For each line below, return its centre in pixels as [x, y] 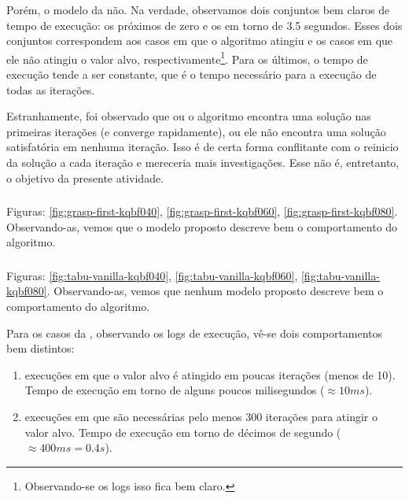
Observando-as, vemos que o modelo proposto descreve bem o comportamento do [202, 226]
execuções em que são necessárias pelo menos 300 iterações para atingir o [201, 416]
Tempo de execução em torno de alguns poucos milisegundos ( [175, 390]
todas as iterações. [51, 89]
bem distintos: [41, 348]
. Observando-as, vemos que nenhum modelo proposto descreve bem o [215, 291]
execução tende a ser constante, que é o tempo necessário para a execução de [192, 74]
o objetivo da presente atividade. [85, 177]
